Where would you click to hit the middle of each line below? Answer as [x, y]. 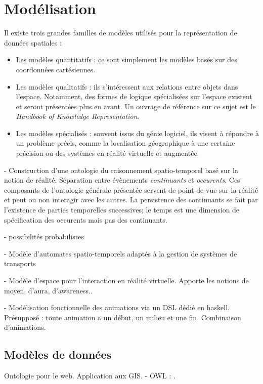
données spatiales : [33, 42]
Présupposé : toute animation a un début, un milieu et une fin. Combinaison [123, 317]
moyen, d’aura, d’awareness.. [48, 290]
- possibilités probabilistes [44, 237]
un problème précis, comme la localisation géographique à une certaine [125, 143]
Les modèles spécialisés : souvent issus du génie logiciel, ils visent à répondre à [137, 133]
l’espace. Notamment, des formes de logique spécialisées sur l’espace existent [134, 96]
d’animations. [25, 327]
